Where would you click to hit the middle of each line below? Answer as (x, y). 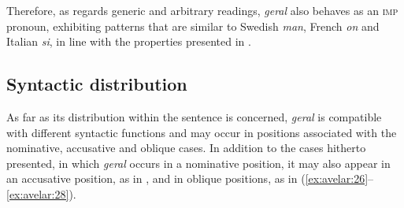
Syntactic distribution (97, 84)
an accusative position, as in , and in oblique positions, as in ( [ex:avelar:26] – (190, 178)
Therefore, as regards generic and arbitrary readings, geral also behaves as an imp (202, 10)
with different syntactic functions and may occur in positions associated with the (202, 132)
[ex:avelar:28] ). (41, 193)
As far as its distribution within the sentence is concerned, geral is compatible (194, 116)
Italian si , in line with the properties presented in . (129, 41)
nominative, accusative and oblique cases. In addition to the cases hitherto (186, 148)
